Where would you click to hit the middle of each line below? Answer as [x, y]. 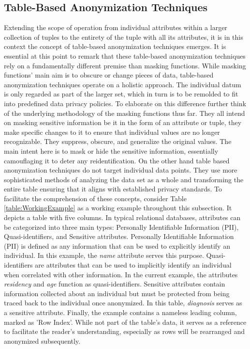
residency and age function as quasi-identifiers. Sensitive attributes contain [115, 284]
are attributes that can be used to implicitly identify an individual [133, 265]
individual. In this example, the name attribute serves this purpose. [104, 255]
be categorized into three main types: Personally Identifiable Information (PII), [121, 227]
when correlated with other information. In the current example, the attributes [121, 274]
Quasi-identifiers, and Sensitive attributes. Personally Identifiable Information [119, 236]
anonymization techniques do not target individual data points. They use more [121, 170]
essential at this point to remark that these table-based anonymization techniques [125, 56]
